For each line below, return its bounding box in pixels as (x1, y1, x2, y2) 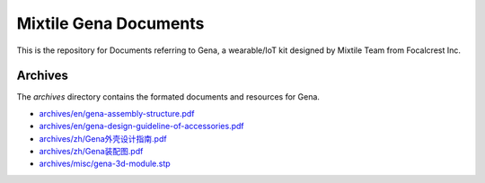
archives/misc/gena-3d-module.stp (39, 158, 171, 170)
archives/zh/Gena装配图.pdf (39, 146, 144, 157)
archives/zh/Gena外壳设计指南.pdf (39, 133, 167, 144)
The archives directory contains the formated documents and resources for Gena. (16, 91, 321, 102)
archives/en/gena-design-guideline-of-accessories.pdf (39, 121, 244, 132)
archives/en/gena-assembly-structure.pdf (39, 108, 195, 118)
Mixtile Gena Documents (16, 13, 205, 33)
